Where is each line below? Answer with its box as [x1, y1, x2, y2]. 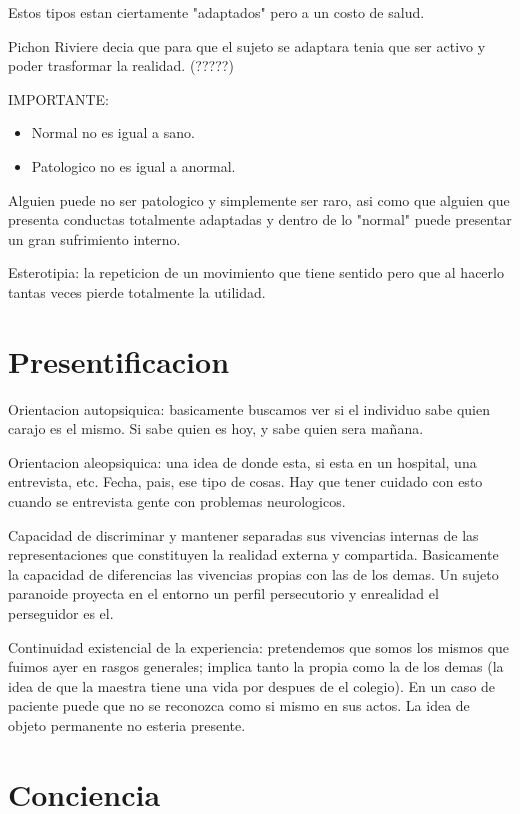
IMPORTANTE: [8, 88, 109, 109]
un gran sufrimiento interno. [8, 228, 181, 249]
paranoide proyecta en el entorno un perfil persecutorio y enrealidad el [8, 583, 439, 604]
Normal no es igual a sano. [31, 122, 195, 143]
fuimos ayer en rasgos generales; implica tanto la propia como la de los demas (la [8, 656, 504, 677]
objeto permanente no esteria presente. [8, 714, 246, 735]
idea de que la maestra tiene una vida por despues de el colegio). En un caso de [8, 675, 496, 696]
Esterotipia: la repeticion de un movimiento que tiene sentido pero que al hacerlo [8, 262, 504, 283]
